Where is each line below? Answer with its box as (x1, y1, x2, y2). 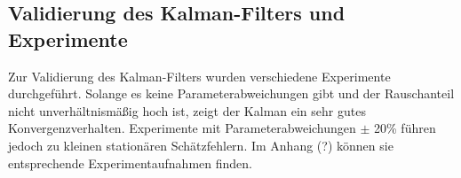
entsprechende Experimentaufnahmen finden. (8, 153, 252, 172)
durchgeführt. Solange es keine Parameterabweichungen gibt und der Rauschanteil (8, 84, 455, 103)
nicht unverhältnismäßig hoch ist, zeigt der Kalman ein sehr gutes (8, 101, 366, 120)
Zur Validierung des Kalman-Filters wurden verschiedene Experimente (8, 66, 391, 85)
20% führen (374, 119, 436, 137)
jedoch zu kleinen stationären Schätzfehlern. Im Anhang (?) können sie (8, 135, 393, 154)
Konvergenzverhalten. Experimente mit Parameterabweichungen (8, 119, 356, 137)
